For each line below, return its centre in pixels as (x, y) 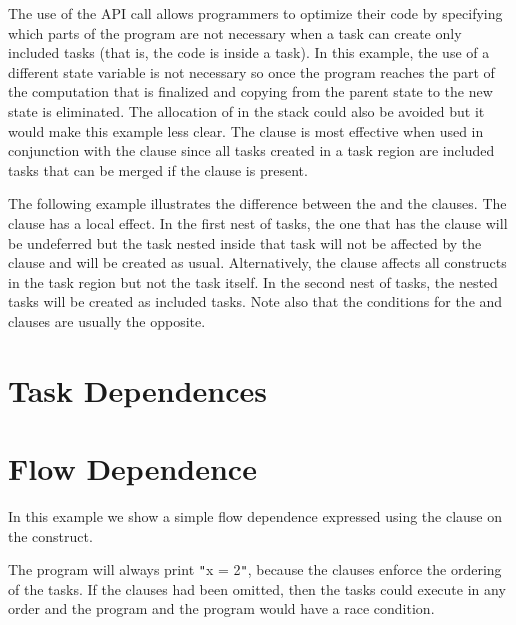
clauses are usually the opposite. (107, 320)
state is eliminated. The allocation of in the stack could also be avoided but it (246, 110)
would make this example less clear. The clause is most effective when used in (246, 130)
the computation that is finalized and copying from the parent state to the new (250, 91)
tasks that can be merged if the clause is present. (158, 169)
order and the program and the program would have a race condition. (221, 608)
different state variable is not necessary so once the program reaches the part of (251, 71)
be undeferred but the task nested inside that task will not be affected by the (245, 242)
